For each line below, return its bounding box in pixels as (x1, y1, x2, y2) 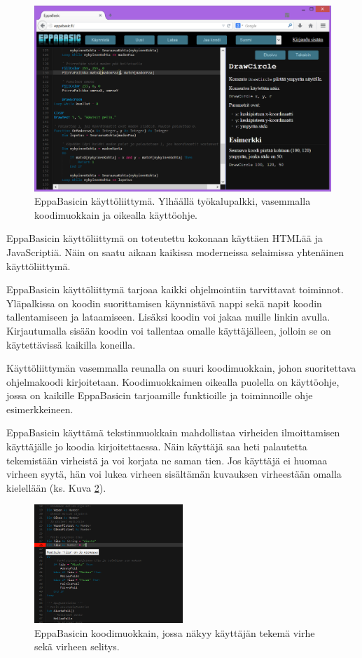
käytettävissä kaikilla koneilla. (6, 337, 136, 351)
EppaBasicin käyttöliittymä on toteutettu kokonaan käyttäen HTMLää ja (6, 231, 323, 246)
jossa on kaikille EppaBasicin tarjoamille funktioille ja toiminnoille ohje (6, 388, 313, 403)
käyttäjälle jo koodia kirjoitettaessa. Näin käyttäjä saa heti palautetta (6, 439, 307, 454)
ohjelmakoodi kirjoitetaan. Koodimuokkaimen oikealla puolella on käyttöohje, (6, 374, 340, 389)
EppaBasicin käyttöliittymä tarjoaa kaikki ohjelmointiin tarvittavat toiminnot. (6, 282, 344, 297)
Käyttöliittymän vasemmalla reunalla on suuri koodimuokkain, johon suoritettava (6, 361, 356, 375)
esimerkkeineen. (6, 401, 74, 416)
